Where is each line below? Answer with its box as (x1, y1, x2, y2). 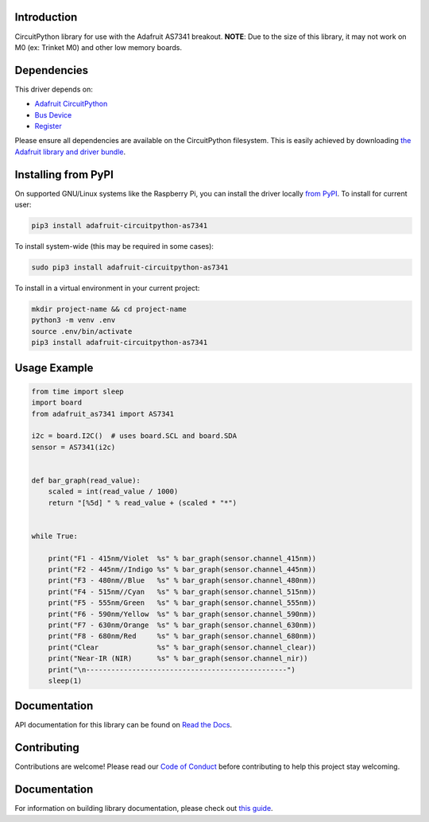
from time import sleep (31, 386, 125, 396)
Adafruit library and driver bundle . (14, 147, 126, 157)
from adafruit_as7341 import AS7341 (31, 409, 175, 418)
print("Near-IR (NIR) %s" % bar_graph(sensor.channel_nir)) (48, 654, 308, 663)
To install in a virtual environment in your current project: (14, 283, 200, 293)
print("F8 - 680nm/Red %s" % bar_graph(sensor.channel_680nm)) (48, 632, 317, 641)
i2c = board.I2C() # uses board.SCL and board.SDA (31, 432, 238, 440)
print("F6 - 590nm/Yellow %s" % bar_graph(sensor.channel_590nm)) (48, 609, 317, 618)
